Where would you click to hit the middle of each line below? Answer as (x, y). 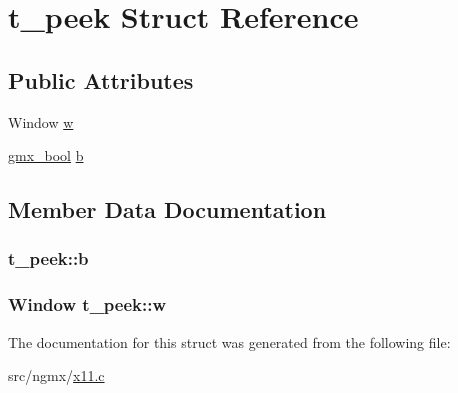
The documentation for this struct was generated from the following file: (229, 341)
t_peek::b (48, 258)
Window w (41, 121)
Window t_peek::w (87, 304)
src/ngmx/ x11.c (56, 375)
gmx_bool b (46, 155)
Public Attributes (101, 79)
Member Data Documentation (167, 209)
